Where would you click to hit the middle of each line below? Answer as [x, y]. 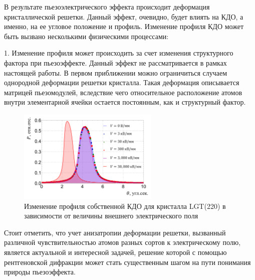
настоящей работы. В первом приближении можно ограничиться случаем [116, 72]
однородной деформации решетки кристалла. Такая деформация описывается [122, 82]
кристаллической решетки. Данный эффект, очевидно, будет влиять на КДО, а [124, 16]
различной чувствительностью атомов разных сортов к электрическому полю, [122, 242]
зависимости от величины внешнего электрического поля [111, 216]
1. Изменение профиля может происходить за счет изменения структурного [119, 53]
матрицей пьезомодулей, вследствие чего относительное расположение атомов [123, 92]
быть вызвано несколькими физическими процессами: [86, 36]
